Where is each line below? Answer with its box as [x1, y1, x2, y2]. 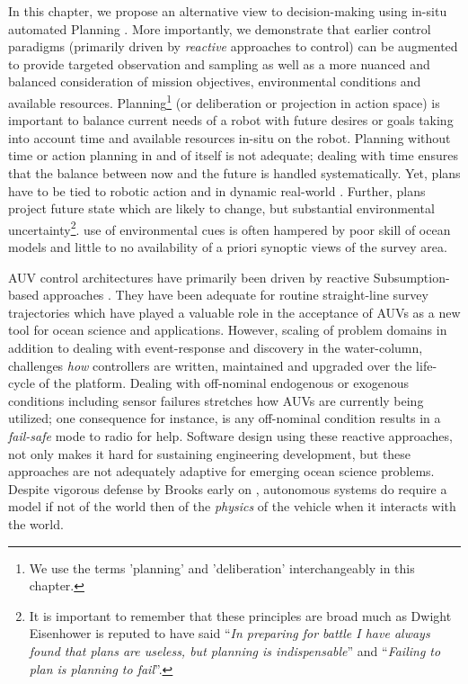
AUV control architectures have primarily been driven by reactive [8, 267, 370, 286]
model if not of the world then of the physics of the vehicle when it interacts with [8, 497, 456, 516]
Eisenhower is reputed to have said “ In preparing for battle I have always [29, 624, 430, 643]
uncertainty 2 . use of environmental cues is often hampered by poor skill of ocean [8, 217, 451, 238]
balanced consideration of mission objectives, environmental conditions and [8, 72, 421, 91]
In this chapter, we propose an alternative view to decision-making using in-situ [8, 2, 447, 20]
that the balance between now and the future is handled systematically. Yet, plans [8, 164, 461, 182]
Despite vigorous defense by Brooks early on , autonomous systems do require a [8, 479, 447, 498]
